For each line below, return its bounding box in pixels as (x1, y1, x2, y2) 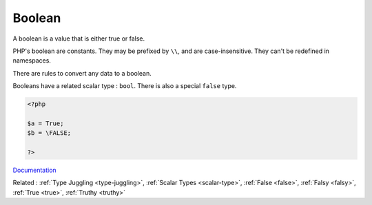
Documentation (12, 166, 56, 175)
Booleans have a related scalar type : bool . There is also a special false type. (12, 82, 237, 90)
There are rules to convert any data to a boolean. (12, 69, 152, 77)
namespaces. (12, 56, 52, 65)
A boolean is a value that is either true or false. (12, 34, 145, 43)
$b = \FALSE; (27, 129, 72, 137)
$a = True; (27, 119, 64, 127)
